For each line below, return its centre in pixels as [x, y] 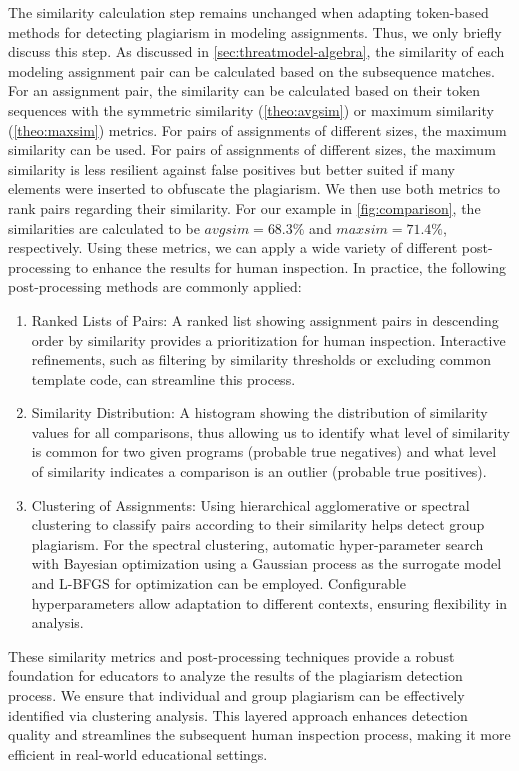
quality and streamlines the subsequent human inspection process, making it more [259, 734]
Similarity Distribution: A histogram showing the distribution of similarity [259, 412]
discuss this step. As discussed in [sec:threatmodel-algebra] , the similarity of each [256, 51]
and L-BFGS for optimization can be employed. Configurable [218, 583]
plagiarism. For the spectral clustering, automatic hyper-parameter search [257, 543]
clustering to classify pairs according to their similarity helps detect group [258, 524]
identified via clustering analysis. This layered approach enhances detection [238, 714]
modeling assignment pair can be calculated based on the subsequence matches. [251, 70]
